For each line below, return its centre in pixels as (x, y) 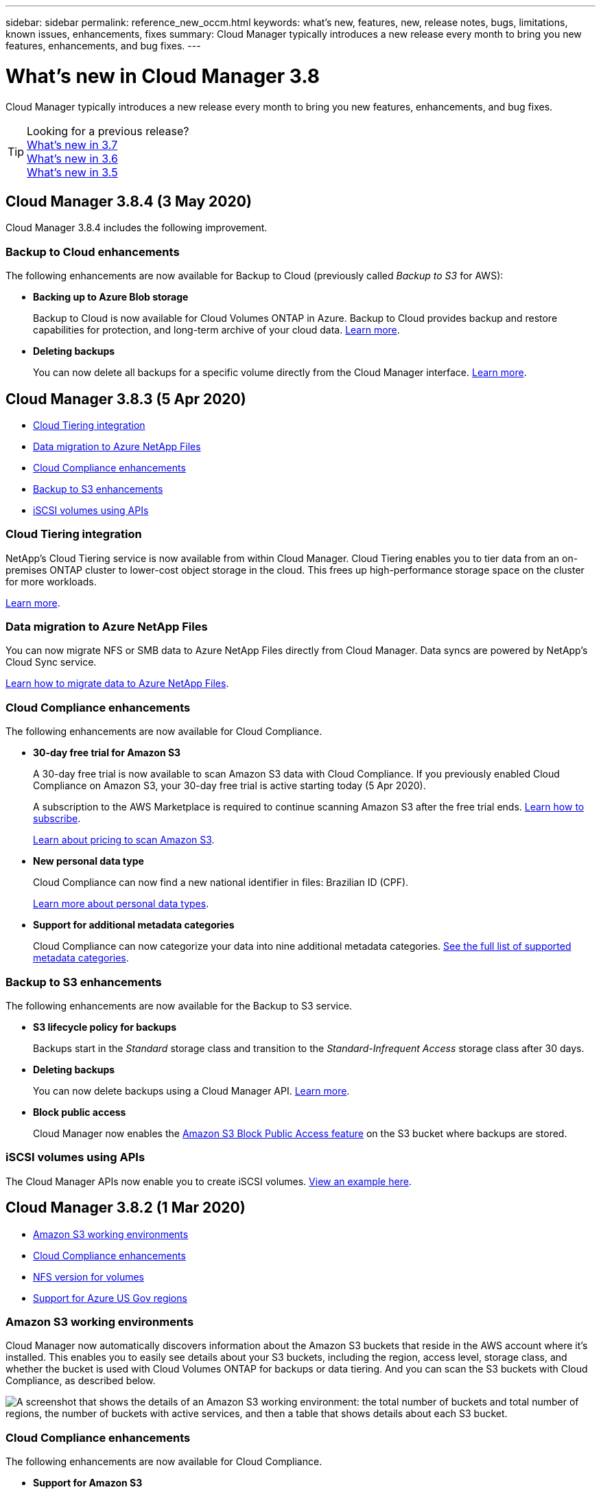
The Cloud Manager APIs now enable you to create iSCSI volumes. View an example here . (209, 1181)
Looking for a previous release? (108, 131)
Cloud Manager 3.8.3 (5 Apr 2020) (126, 399)
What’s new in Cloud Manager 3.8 (163, 76)
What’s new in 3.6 (72, 158)
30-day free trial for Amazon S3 (107, 753)
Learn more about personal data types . (121, 904)
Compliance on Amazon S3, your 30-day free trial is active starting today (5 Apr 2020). (229, 786)
